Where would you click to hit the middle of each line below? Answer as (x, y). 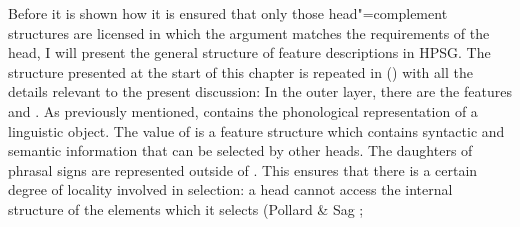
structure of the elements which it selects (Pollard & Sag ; (186, 208)
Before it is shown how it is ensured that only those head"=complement (228, 13)
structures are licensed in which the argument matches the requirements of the (249, 32)
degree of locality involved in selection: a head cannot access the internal (230, 189)
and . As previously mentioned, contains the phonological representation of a (243, 110)
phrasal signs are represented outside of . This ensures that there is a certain (243, 169)
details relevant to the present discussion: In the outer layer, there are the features (260, 91)
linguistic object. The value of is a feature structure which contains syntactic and (256, 130)
